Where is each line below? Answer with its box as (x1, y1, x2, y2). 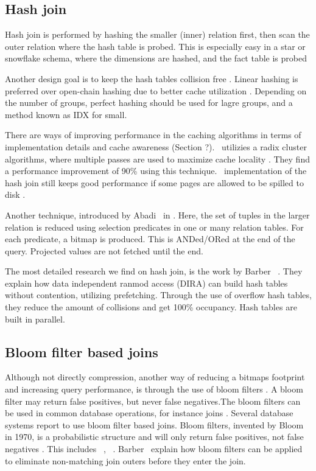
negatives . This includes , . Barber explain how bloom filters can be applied (5, 442, 303, 455)
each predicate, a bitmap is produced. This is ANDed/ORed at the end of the (5, 232, 295, 245)
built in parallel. (5, 312, 65, 325)
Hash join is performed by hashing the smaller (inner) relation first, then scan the (5, 28, 310, 41)
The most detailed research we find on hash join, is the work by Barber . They (5, 265, 303, 277)
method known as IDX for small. (5, 108, 127, 120)
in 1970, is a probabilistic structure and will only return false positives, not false (5, 430, 304, 443)
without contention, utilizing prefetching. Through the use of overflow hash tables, (5, 288, 312, 301)
